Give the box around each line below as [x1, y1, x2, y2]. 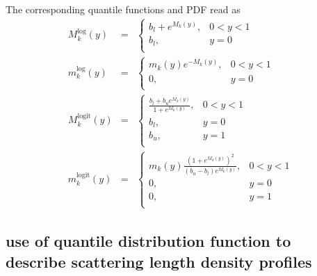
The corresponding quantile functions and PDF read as [6, 2, 241, 16]
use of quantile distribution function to [6, 230, 291, 252]
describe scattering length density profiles [6, 250, 312, 272]
